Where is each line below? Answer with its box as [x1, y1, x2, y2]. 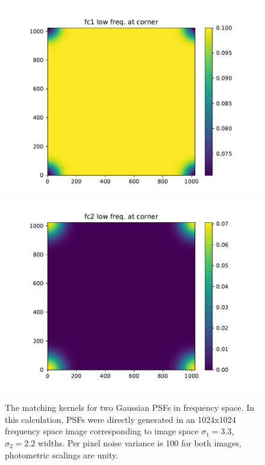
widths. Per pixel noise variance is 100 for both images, [37, 436, 242, 449]
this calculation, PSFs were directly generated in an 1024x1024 [5, 413, 236, 425]
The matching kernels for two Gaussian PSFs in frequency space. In [5, 401, 254, 414]
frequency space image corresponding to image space [5, 425, 199, 437]
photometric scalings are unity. [5, 448, 119, 461]
